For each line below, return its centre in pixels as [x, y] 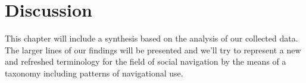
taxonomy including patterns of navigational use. [94, 73]
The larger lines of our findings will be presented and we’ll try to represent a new [153, 50]
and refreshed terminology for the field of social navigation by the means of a [146, 61]
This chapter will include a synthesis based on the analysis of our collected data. [152, 38]
